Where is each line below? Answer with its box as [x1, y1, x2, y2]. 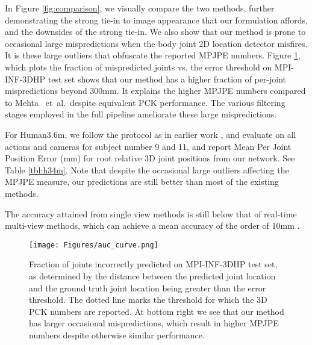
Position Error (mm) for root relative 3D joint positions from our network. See [5, 152, 295, 164]
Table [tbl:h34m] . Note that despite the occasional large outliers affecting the [5, 163, 289, 176]
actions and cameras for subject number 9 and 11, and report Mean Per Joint [5, 140, 292, 152]
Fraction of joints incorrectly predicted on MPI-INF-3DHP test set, [29, 258, 278, 270]
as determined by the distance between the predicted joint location [29, 269, 276, 282]
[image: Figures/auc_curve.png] [29, 240, 158, 249]
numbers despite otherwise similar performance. [29, 328, 205, 341]
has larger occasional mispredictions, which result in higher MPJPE [29, 317, 279, 329]
